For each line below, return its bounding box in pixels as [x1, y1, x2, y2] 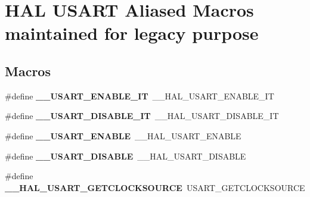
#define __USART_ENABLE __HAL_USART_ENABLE [5, 129, 241, 142]
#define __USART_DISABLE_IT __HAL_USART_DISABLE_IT [5, 110, 279, 122]
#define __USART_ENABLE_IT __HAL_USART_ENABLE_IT [5, 89, 274, 102]
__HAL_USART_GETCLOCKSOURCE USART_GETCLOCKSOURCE [5, 181, 305, 193]
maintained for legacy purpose [5, 21, 259, 45]
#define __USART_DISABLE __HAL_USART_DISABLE [5, 149, 246, 162]
